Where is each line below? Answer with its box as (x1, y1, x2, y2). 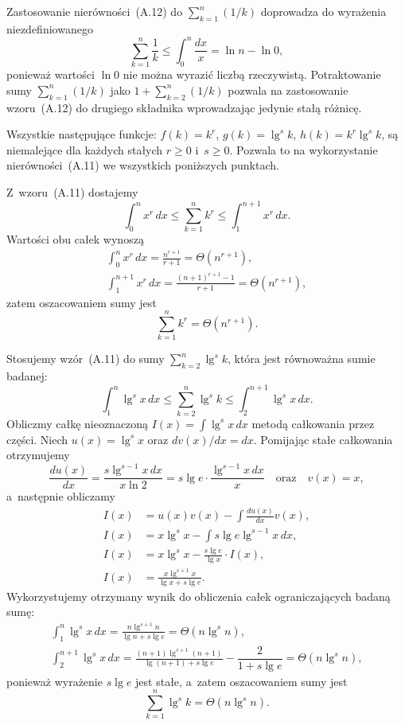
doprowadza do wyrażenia (260, 3, 387, 19)
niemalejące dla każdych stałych (6, 141, 163, 158)
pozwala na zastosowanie (228, 81, 349, 98)
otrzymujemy (6, 446, 70, 463)
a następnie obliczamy (6, 488, 115, 505)
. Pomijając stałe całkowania (253, 431, 393, 447)
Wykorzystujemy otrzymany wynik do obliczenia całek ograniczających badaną (6, 587, 391, 604)
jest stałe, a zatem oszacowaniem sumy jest (135, 672, 348, 689)
